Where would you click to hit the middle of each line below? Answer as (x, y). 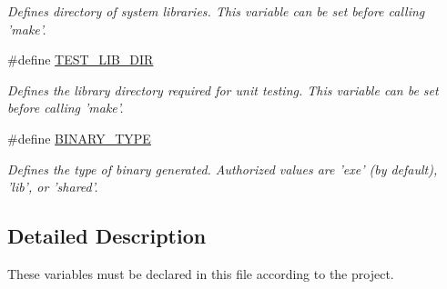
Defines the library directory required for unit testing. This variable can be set (223, 90)
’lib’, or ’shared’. (53, 187)
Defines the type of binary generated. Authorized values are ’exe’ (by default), (223, 169)
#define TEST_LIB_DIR (81, 60)
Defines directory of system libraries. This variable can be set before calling (216, 11)
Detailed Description (107, 236)
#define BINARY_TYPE (79, 138)
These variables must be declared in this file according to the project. (201, 273)
